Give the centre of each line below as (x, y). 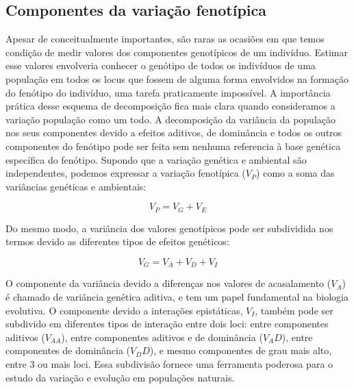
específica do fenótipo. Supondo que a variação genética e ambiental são (156, 159)
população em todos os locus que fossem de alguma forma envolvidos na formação (177, 78)
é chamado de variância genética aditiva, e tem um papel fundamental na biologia (177, 297)
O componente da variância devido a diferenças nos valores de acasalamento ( (168, 283)
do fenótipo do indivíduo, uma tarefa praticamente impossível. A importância (168, 92)
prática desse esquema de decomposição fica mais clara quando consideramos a (170, 106)
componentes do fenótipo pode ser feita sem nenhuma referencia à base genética (173, 146)
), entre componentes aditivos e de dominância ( (162, 337)
